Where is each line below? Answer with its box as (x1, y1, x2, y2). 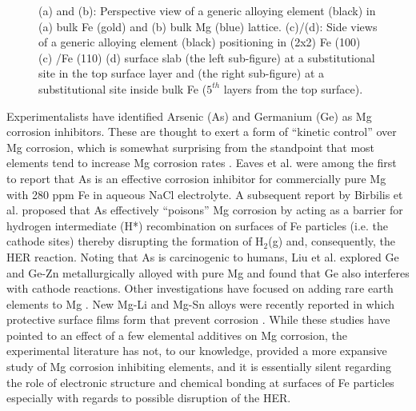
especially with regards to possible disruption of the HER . (6, 389, 291, 406)
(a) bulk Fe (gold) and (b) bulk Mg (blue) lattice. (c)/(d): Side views (38, 18, 378, 34)
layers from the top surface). (223, 80, 363, 97)
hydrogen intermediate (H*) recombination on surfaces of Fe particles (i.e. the (6, 217, 389, 233)
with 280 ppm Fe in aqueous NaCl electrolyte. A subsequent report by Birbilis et (6, 186, 403, 202)
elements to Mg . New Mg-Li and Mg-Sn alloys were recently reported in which (6, 295, 395, 312)
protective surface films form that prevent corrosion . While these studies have (6, 311, 390, 328)
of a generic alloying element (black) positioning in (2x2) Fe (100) (38, 34, 361, 50)
